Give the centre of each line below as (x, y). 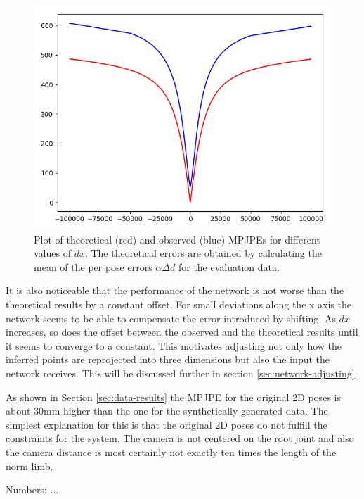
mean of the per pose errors (93, 266)
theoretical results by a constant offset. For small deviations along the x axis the (178, 304)
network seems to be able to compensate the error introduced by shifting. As (171, 318)
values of (52, 253)
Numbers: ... (32, 489)
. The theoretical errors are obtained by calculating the (203, 253)
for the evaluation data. (229, 266)
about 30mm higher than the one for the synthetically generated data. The (167, 411)
